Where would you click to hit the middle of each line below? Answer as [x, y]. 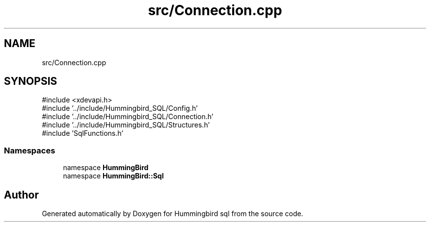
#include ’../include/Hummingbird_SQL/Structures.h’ [126, 125]
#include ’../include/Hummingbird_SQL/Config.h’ [120, 108]
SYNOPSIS [31, 81]
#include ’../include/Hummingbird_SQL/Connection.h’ [128, 117]
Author [21, 195]
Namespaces [30, 150]
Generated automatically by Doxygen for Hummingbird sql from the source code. [173, 214]
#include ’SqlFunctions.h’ [82, 133]
